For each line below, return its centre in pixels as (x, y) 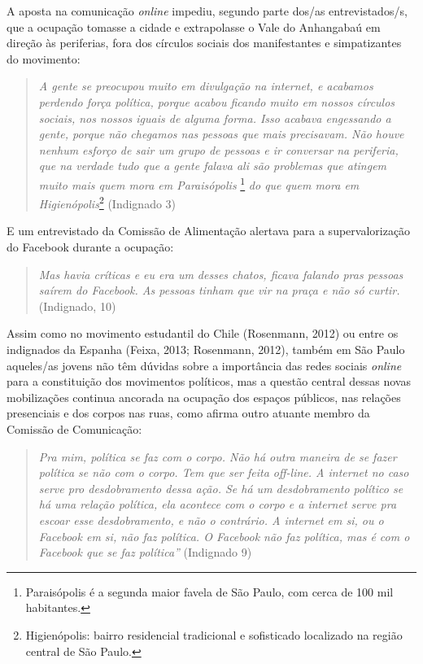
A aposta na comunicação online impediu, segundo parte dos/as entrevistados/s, (207, 11)
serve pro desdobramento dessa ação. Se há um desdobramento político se (221, 488)
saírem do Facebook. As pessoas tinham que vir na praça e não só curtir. (219, 290)
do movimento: (44, 58)
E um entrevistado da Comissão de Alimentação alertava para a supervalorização (209, 231)
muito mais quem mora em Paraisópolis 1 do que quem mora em (199, 183)
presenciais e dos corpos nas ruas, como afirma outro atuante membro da (188, 413)
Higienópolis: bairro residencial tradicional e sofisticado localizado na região (214, 634)
